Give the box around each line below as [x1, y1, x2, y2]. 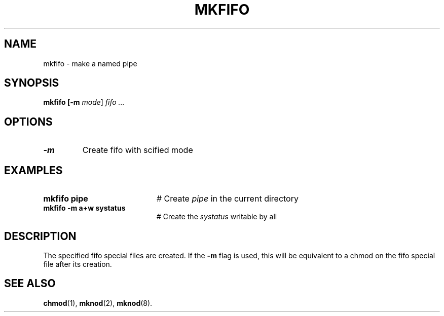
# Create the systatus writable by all [157, 212, 277, 221]
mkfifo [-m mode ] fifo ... [43, 98, 125, 107]
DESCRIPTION [4, 229, 77, 243]
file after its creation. [43, 259, 112, 268]
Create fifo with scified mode [82, 145, 193, 155]
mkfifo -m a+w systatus [43, 204, 126, 213]
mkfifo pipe [43, 193, 88, 204]
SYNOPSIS [4, 76, 59, 90]
